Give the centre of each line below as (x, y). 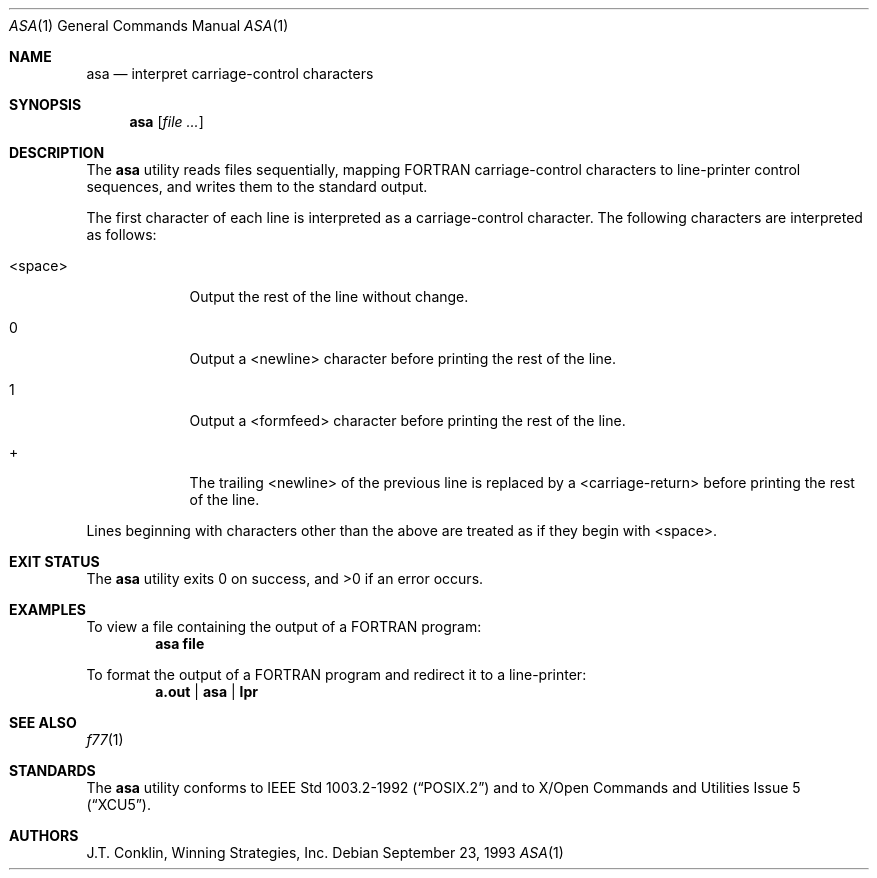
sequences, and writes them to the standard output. (257, 186)
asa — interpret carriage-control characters (230, 73)
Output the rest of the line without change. (329, 296)
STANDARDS (52, 770)
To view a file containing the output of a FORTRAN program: (284, 626)
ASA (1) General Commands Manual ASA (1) (149, 25)
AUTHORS (44, 835)
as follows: (121, 234)
